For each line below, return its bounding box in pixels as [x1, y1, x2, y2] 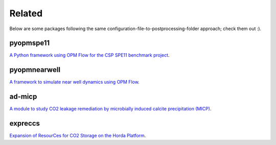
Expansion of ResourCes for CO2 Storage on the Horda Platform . [9, 133, 146, 139]
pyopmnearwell [9, 65, 61, 74]
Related [9, 8, 43, 19]
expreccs [9, 119, 40, 128]
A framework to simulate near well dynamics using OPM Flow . [9, 79, 140, 85]
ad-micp [9, 92, 37, 101]
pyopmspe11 [9, 39, 50, 47]
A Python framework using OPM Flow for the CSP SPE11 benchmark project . [9, 52, 170, 58]
